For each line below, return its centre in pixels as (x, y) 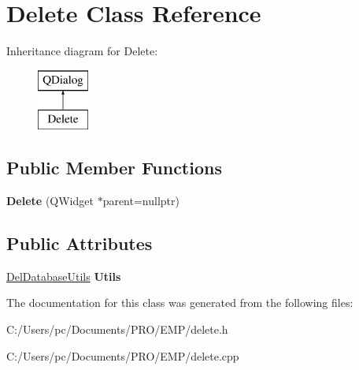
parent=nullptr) (141, 201)
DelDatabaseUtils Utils (64, 276)
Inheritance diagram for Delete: (82, 51)
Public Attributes (80, 243)
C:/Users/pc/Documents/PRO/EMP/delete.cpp (123, 355)
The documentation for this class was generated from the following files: (180, 303)
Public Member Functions (114, 168)
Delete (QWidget (50, 201)
